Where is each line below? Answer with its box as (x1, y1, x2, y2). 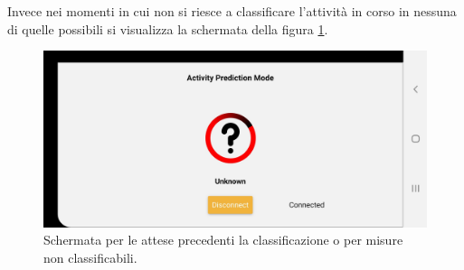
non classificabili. (43, 247, 137, 266)
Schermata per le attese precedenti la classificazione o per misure (43, 230, 403, 249)
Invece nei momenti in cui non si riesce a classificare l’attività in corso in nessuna (7, 2, 457, 20)
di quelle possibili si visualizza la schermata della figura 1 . (7, 19, 328, 38)
